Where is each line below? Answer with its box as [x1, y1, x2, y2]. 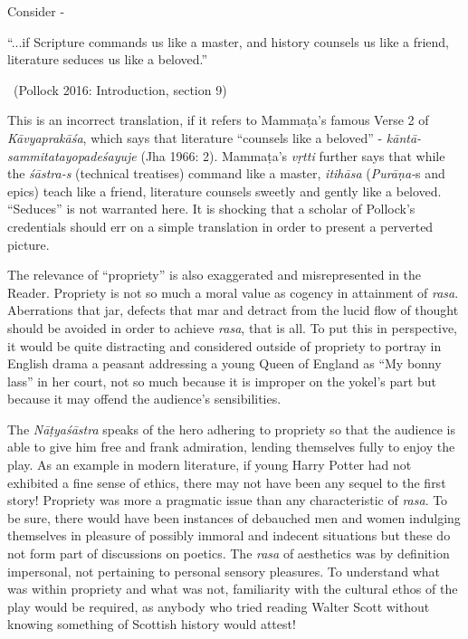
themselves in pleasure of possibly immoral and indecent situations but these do [7, 526, 451, 545]
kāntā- [386, 128, 422, 147]
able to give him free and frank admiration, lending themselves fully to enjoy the [7, 437, 455, 456]
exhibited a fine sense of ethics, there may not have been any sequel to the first [7, 472, 446, 491]
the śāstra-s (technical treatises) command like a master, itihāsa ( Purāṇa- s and [7, 164, 445, 183]
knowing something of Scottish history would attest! [7, 615, 296, 634]
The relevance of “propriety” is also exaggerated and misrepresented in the [7, 265, 422, 284]
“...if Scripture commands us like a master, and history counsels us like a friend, [7, 32, 450, 51]
